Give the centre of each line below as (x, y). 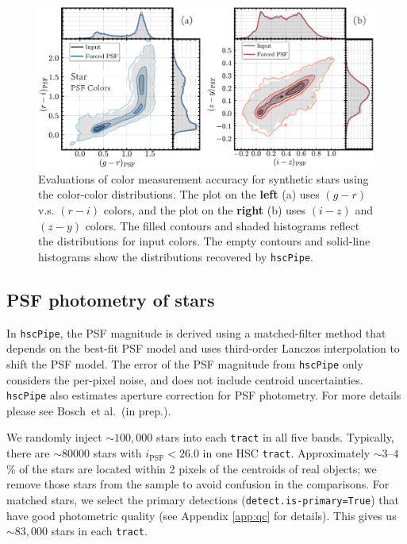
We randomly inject (54, 437)
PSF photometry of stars (111, 299)
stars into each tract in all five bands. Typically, (275, 437)
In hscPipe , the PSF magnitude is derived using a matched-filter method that (196, 332)
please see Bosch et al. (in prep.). (89, 410)
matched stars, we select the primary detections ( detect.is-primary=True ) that (203, 499)
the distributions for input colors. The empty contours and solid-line (204, 241)
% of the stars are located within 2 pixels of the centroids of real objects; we (192, 468)
